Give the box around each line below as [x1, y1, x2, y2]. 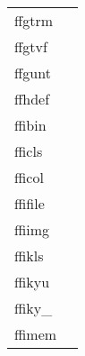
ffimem [14, 324, 57, 344]
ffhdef [14, 88, 50, 109]
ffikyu [14, 271, 50, 292]
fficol [14, 167, 44, 187]
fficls [14, 141, 43, 161]
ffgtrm [14, 10, 54, 31]
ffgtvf [14, 36, 47, 57]
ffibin [14, 114, 47, 135]
